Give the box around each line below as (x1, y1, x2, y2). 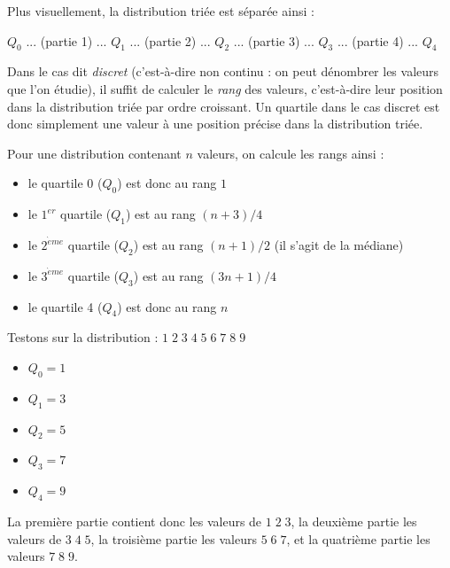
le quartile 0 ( (27, 174, 103, 192)
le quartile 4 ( (27, 297, 103, 315)
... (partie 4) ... (337, 31, 418, 50)
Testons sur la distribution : (7, 328, 159, 346)
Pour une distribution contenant (7, 144, 182, 162)
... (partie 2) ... (129, 31, 211, 50)
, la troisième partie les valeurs (90, 529, 257, 548)
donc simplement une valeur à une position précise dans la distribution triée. (7, 114, 423, 133)
